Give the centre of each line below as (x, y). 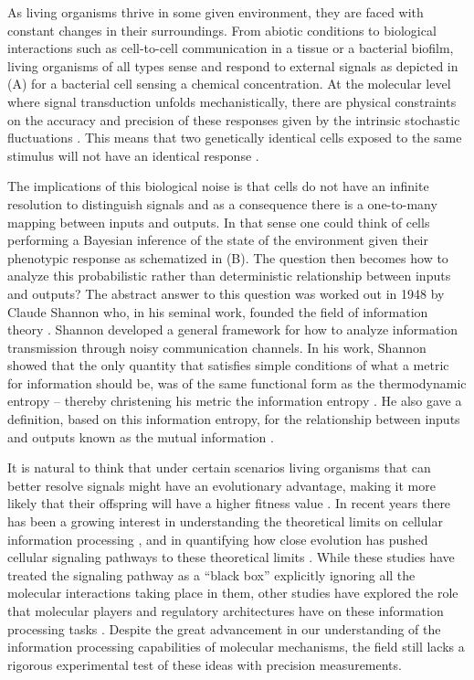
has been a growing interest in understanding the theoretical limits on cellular (225, 521)
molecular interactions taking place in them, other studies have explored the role (233, 593)
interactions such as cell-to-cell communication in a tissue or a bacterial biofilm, (231, 48)
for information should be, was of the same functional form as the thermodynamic (237, 382)
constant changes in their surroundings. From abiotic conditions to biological (222, 30)
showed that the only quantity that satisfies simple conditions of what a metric (228, 365)
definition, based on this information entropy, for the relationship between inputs (234, 419)
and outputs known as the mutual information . (141, 436)
